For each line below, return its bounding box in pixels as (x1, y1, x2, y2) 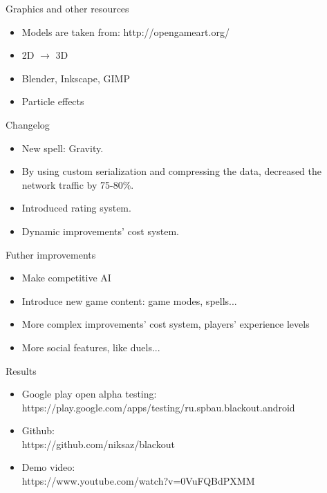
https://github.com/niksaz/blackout (21, 436, 175, 451)
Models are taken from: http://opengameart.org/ (21, 24, 230, 39)
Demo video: (21, 460, 75, 474)
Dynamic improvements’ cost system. (21, 223, 180, 238)
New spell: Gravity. (21, 140, 104, 155)
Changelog (6, 117, 50, 131)
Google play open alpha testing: (21, 387, 157, 401)
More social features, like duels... (21, 339, 160, 354)
